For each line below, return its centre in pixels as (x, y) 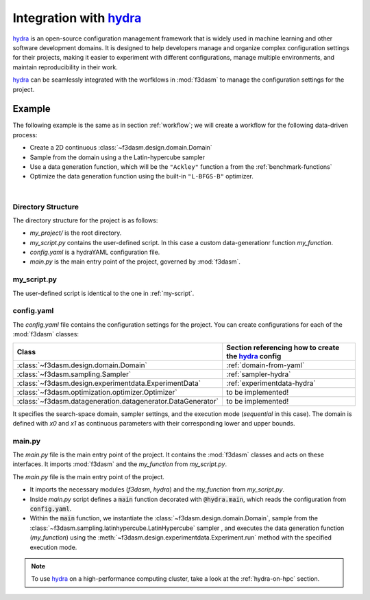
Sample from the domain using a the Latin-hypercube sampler (118, 157)
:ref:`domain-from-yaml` (266, 365)
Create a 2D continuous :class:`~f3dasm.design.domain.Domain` (121, 148)
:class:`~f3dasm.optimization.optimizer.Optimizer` (97, 392)
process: (25, 135)
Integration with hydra (77, 18)
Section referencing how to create (283, 347)
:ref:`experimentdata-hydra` (271, 383)
